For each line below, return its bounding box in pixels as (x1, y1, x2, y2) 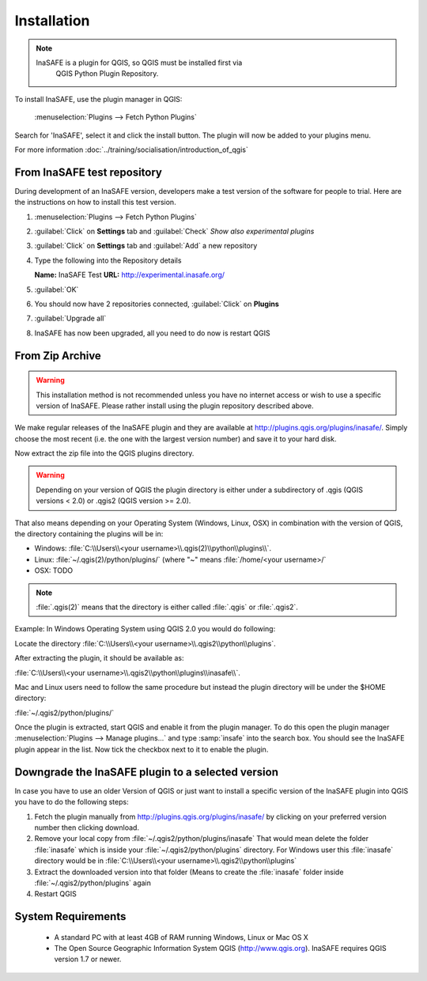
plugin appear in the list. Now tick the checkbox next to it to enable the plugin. (14, 744, 269, 754)
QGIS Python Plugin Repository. (55, 69, 159, 78)
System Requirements (14, 910, 127, 923)
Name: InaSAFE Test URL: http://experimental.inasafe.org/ (34, 270, 225, 280)
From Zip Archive (14, 349, 102, 362)
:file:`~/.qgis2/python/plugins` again (34, 878, 152, 888)
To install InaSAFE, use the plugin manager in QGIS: (14, 94, 183, 104)
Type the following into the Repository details (34, 256, 182, 265)
